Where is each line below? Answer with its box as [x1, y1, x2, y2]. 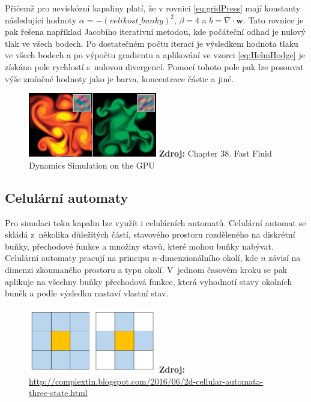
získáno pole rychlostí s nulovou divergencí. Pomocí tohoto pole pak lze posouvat [5, 60, 304, 73]
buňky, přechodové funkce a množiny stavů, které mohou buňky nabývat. [5, 239, 274, 252]
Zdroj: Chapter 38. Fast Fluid [159, 147, 272, 160]
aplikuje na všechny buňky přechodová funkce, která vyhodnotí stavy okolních [5, 275, 292, 287]
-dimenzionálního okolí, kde [157, 251, 258, 264]
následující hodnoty [5, 13, 77, 26]
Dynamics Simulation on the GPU [29, 158, 155, 171]
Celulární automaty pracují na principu [5, 251, 149, 264]
